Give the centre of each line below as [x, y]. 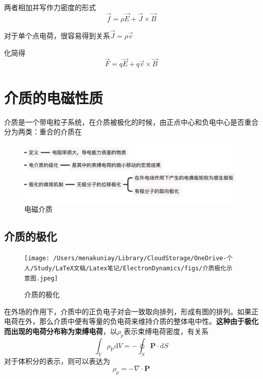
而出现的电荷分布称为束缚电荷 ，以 [61, 331]
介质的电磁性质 [54, 97]
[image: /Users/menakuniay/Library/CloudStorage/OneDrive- [125, 258]
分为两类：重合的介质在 [43, 132]
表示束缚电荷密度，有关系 [166, 331]
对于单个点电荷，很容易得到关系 [57, 36]
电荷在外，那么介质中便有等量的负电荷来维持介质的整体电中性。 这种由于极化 [131, 321]
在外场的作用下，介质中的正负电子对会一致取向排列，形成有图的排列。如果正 [131, 311]
